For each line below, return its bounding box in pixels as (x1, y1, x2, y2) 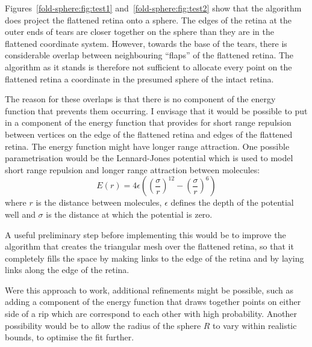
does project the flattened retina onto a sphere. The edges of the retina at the (5, 13, 292, 26)
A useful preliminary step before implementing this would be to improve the (5, 228, 286, 241)
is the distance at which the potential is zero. (46, 207, 213, 220)
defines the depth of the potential (170, 196, 294, 209)
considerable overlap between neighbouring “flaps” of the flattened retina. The (5, 49, 294, 61)
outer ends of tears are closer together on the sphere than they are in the (5, 25, 274, 38)
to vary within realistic (213, 319, 297, 331)
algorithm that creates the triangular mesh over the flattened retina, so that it (5, 240, 294, 253)
